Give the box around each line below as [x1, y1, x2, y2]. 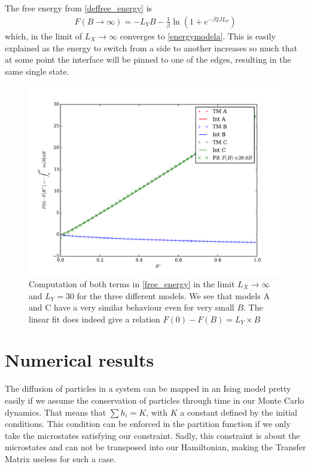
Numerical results [5, 348, 154, 372]
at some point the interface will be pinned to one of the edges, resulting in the [5, 53, 291, 66]
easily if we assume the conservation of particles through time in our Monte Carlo [5, 394, 304, 406]
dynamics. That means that [5, 405, 106, 418]
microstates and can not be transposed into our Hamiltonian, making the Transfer [5, 441, 306, 453]
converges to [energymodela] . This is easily [120, 29, 276, 42]
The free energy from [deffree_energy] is [5, 2, 153, 14]
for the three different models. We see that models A [77, 289, 270, 302]
